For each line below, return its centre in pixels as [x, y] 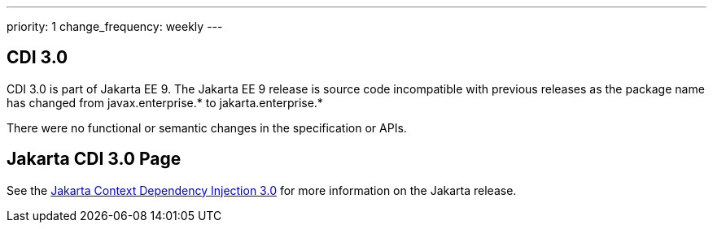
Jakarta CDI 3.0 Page [94, 159]
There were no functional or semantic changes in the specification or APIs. [207, 127]
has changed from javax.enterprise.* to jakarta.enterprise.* [165, 102]
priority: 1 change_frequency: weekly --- [115, 26]
